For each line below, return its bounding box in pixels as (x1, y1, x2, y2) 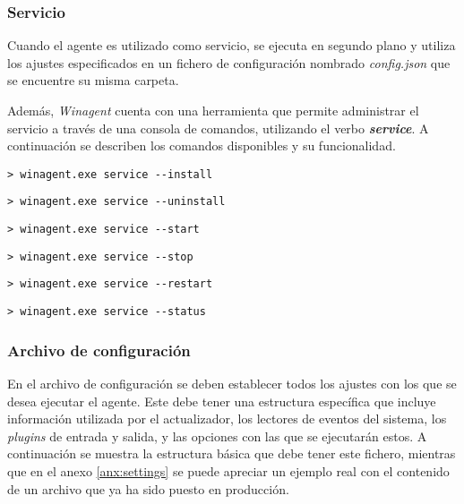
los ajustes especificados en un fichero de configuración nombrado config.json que (7, 53, 451, 72)
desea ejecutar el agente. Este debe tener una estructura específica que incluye (7, 391, 436, 410)
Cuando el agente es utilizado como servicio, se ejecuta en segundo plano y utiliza (7, 36, 456, 55)
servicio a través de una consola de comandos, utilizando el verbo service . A (7, 118, 429, 137)
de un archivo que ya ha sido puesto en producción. (7, 479, 289, 498)
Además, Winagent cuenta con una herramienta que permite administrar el (7, 101, 419, 119)
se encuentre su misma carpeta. (7, 71, 179, 90)
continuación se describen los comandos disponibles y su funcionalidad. (7, 136, 396, 155)
